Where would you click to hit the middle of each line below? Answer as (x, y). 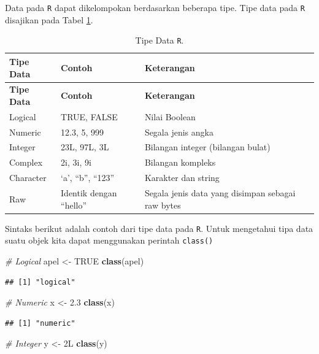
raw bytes (163, 205)
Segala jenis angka (179, 132)
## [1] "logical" (40, 282)
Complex (26, 162)
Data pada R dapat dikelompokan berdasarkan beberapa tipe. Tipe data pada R (155, 7)
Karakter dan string (182, 178)
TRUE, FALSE (89, 116)
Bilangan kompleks (180, 162)
